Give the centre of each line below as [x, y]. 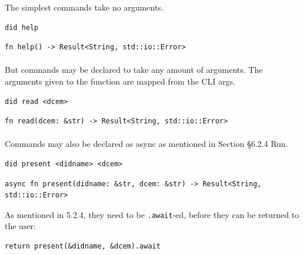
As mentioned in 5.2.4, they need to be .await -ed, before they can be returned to [152, 214]
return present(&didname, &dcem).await [83, 246]
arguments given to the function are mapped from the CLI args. [120, 81]
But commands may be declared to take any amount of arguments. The [134, 70]
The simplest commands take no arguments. [84, 7]
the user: [21, 226]
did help [22, 27]
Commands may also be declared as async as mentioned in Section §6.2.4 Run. [146, 144]
